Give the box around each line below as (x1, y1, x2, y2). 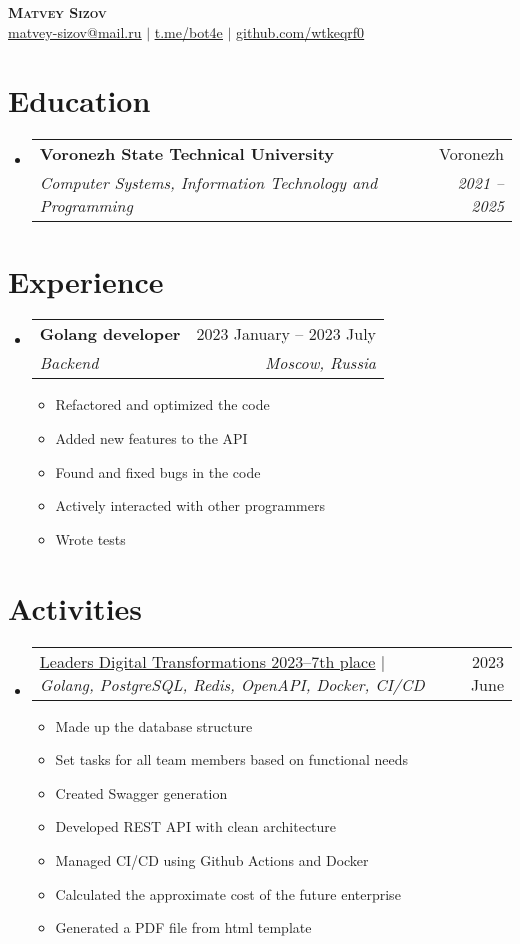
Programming (39, 194, 133, 218)
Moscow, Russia (264, 351, 377, 375)
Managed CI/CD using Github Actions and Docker (55, 849, 369, 870)
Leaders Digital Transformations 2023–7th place (39, 649, 376, 673)
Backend (39, 351, 99, 375)
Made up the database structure (55, 715, 253, 736)
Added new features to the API (55, 428, 248, 449)
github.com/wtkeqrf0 (236, 21, 365, 42)
